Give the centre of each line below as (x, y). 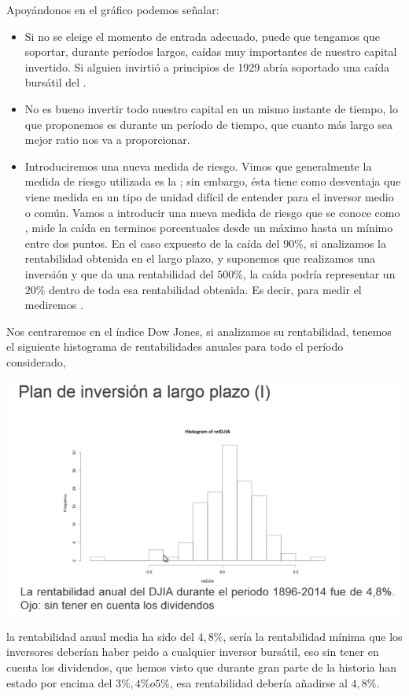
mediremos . (54, 305)
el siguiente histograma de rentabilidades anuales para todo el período (175, 346)
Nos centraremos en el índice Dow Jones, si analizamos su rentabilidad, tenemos (199, 331)
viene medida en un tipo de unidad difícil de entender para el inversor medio (209, 196)
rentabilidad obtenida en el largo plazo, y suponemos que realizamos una (200, 258)
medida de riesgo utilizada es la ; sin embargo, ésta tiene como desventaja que (213, 181)
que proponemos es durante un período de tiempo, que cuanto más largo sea (208, 124)
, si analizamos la (345, 243)
